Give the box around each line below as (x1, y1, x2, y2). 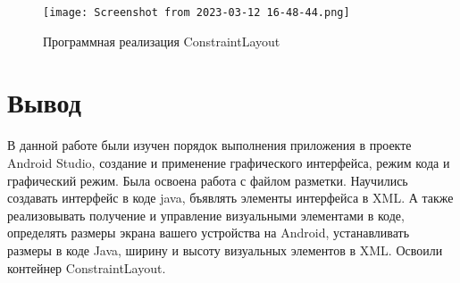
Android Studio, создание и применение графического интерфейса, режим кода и (7, 153, 450, 171)
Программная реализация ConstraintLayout (43, 31, 280, 50)
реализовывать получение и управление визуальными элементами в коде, (7, 205, 405, 224)
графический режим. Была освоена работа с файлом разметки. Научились (7, 171, 408, 189)
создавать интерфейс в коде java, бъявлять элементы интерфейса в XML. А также (7, 188, 454, 207)
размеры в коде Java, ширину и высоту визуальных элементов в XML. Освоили (7, 240, 443, 259)
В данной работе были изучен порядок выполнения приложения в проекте (7, 136, 412, 154)
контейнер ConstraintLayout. (7, 258, 166, 277)
